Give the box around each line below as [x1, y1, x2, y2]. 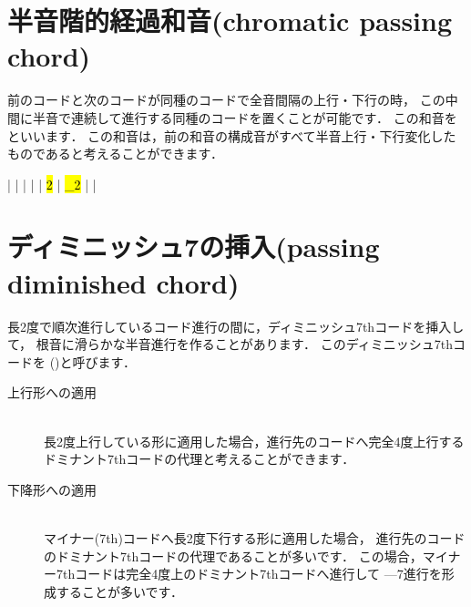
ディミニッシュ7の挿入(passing [7, 228, 380, 265]
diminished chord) [7, 263, 240, 301]
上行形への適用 [7, 383, 97, 402]
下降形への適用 [7, 479, 97, 499]
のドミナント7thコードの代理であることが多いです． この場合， [44, 546, 423, 565]
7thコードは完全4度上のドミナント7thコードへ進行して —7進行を [56, 564, 442, 583]
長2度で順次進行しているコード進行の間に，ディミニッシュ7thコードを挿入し [7, 316, 465, 335]
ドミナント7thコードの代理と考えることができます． [44, 449, 355, 468]
